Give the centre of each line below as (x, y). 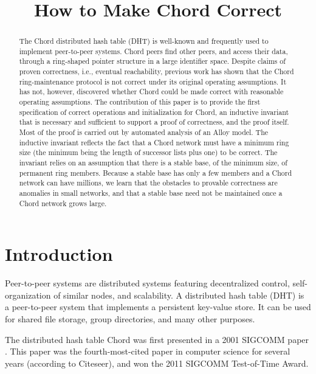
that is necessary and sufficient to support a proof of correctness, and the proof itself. (154, 122)
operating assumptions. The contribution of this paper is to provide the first (140, 102)
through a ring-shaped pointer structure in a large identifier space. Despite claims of (152, 61)
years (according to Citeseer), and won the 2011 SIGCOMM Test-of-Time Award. (157, 363)
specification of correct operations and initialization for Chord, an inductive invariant (154, 112)
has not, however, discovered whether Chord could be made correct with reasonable (151, 92)
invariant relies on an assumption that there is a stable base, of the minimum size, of (153, 163)
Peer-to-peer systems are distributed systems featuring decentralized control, (147, 283)
